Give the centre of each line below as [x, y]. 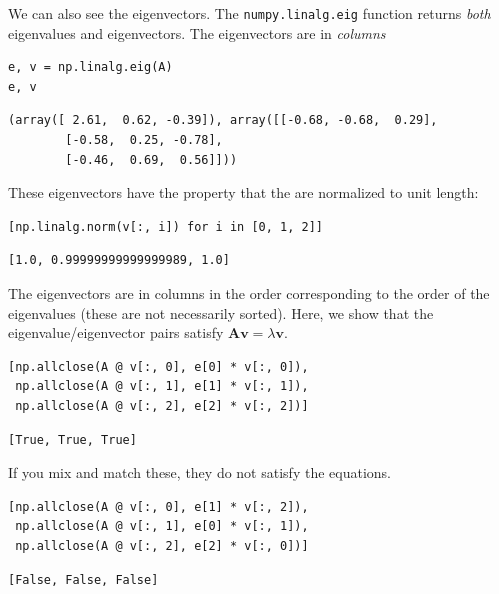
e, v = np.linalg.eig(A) [90, 67]
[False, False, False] [83, 579]
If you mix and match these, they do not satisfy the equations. [199, 472]
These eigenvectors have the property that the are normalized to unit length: [243, 192]
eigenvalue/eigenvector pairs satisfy [116, 332]
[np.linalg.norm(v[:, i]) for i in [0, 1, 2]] [165, 226]
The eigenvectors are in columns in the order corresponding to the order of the [249, 293]
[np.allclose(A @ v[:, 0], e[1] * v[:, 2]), [158, 506]
